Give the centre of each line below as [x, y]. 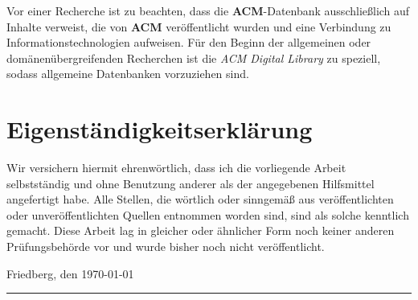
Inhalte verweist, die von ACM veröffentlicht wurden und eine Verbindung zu [199, 26]
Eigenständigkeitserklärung [160, 129]
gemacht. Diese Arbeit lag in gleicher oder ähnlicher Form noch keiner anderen [201, 230]
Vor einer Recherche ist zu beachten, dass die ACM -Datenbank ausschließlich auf [208, 10]
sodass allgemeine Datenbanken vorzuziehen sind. [128, 74]
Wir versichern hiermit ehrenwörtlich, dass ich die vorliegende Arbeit [176, 168]
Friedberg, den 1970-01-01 [70, 273]
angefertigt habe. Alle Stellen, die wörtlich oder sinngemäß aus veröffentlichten [200, 199]
